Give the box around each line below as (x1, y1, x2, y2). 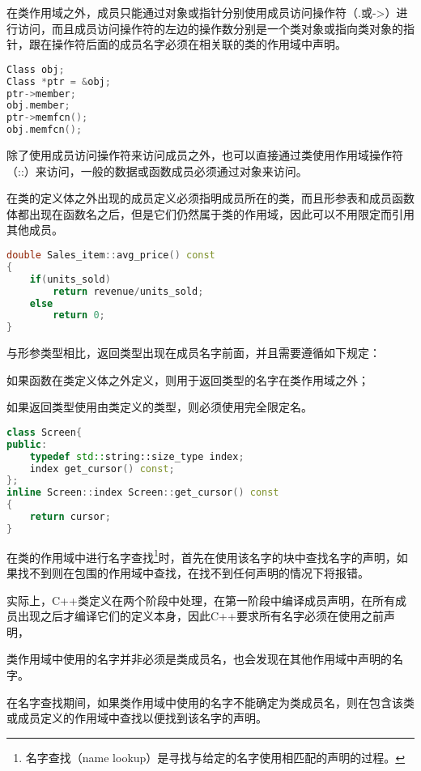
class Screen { (6, 426, 83, 438)
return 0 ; (53, 309, 105, 322)
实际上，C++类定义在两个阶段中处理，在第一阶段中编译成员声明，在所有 (6, 591, 395, 608)
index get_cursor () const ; (29, 462, 175, 475)
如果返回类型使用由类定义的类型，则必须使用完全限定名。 (6, 398, 313, 415)
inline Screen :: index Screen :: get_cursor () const (6, 487, 279, 499)
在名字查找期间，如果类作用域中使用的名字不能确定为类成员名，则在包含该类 (6, 693, 415, 710)
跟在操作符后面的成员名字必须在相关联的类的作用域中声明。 (28, 36, 347, 53)
